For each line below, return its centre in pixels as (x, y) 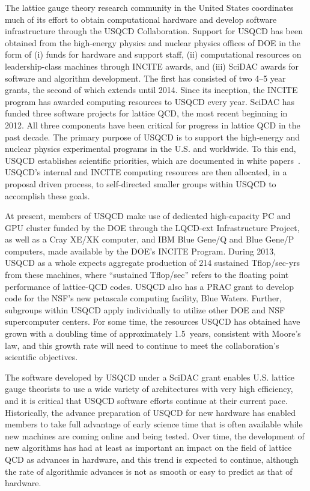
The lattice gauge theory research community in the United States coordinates (149, 7)
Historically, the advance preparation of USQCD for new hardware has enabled (150, 412)
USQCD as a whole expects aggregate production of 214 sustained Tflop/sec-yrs (153, 263)
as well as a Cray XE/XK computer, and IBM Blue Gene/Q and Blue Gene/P (150, 239)
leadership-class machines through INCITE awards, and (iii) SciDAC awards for (152, 66)
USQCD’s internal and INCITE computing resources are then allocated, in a (146, 172)
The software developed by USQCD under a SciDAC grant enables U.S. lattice (150, 377)
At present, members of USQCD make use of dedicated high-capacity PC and (148, 216)
